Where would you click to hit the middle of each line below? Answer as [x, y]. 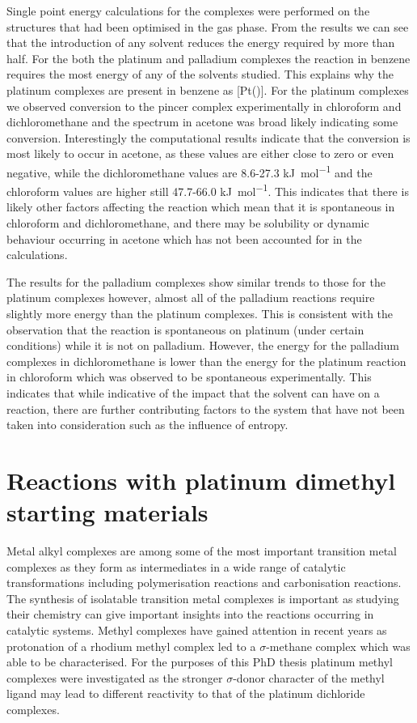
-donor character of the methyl [309, 677]
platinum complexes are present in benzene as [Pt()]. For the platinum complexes [208, 89]
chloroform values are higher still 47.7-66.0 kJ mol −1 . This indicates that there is [208, 190]
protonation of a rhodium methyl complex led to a [131, 646]
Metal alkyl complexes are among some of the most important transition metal [202, 551]
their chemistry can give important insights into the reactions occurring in [190, 614]
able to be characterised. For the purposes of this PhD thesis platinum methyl [200, 662]
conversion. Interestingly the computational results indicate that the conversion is [208, 137]
